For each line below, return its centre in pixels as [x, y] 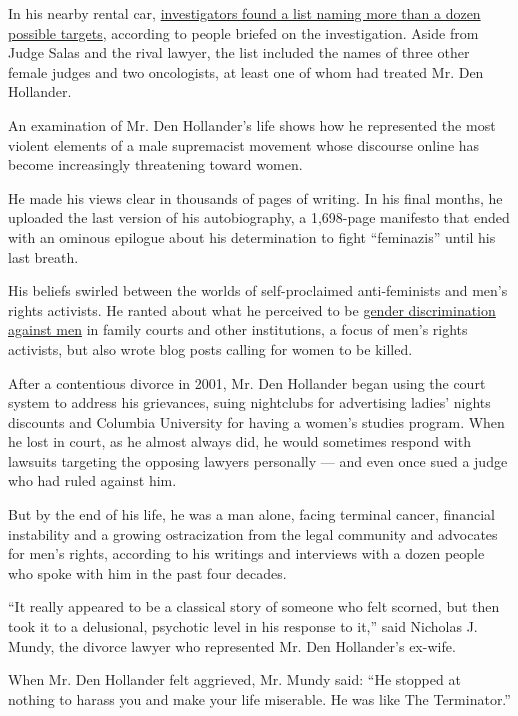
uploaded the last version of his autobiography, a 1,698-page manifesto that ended [259, 217]
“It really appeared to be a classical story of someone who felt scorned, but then [254, 606]
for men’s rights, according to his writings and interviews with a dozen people [246, 553]
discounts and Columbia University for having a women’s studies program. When [256, 421]
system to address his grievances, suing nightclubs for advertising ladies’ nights [249, 402]
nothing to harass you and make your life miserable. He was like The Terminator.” [259, 698]
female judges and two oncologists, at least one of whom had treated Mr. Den [246, 71]
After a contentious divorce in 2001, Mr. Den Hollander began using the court [247, 382]
